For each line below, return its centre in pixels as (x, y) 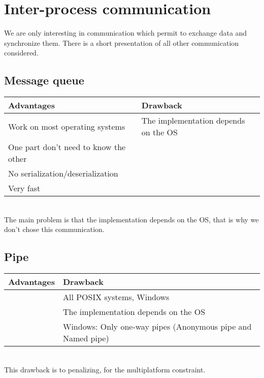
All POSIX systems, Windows (116, 297)
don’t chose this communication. (54, 229)
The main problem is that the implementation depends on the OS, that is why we (131, 219)
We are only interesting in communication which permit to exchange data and (126, 33)
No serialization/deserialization (63, 173)
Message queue (44, 80)
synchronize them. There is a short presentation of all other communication (122, 42)
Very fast (24, 188)
